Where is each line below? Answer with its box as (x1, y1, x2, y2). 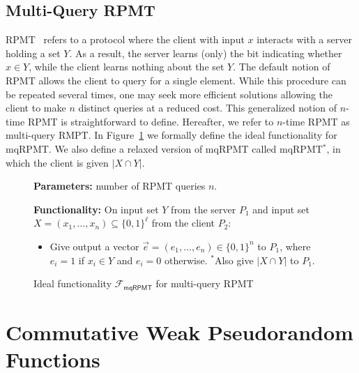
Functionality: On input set (33, 201, 159, 216)
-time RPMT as (282, 114, 350, 128)
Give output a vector (49, 238, 139, 253)
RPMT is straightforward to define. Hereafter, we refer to (27, 114, 274, 128)
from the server (171, 201, 236, 216)
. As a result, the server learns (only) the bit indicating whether (69, 45, 342, 60)
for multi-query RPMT (155, 276, 254, 291)
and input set (252, 201, 310, 216)
